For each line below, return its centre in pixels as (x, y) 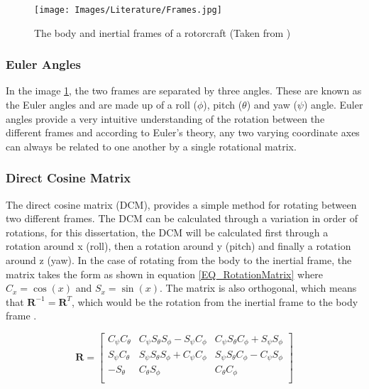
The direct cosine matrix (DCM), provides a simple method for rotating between (181, 204)
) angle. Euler (333, 105)
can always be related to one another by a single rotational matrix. (151, 146)
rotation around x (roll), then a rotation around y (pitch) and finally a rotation (178, 246)
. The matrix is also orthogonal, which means (258, 288)
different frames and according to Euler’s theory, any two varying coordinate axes (183, 132)
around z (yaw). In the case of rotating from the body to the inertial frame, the (179, 260)
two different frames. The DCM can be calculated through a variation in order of (182, 218)
